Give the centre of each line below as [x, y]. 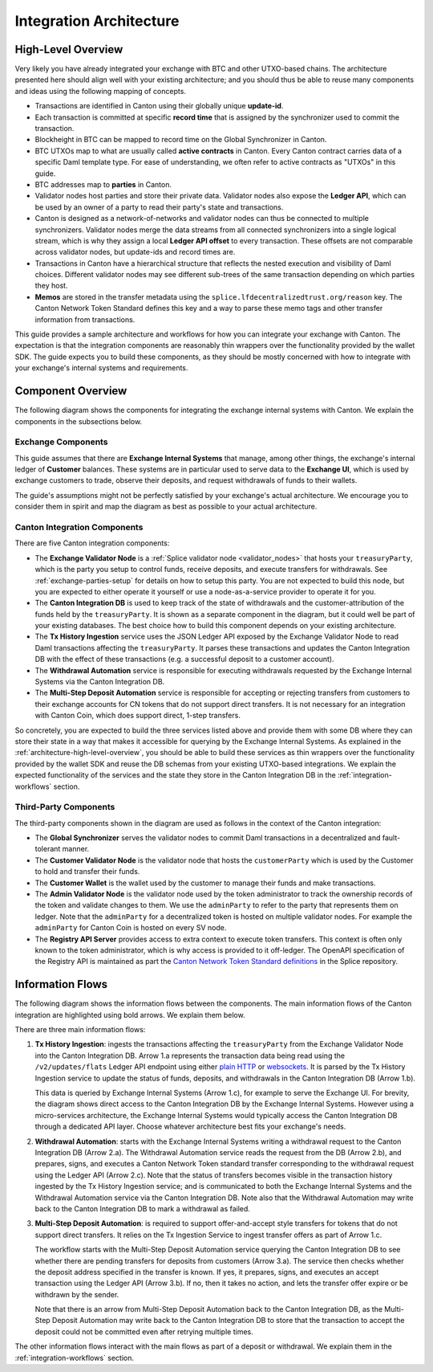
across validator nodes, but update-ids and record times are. [135, 252]
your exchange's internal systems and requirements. [101, 368]
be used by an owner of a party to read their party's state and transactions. [159, 207]
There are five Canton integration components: [92, 543]
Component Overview [71, 391]
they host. [51, 286]
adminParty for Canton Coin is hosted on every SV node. [131, 928]
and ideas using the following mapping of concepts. [100, 91]
